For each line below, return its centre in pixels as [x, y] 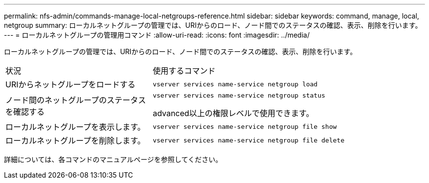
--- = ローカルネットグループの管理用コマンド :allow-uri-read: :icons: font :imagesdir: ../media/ [157, 35]
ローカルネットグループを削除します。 [75, 141]
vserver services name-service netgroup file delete [249, 140]
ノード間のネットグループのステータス [76, 100]
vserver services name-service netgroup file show [245, 126]
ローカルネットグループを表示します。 [75, 127]
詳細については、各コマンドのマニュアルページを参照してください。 [113, 159]
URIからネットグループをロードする [71, 84]
